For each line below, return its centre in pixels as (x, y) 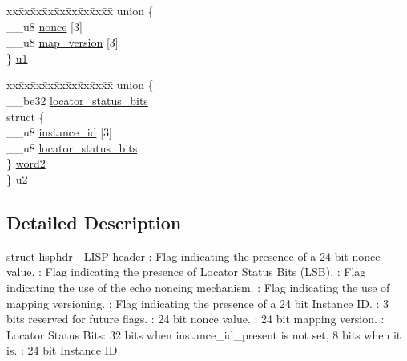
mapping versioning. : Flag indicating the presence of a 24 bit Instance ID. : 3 (198, 303)
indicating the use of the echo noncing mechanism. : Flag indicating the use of (198, 287)
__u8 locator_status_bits (72, 147)
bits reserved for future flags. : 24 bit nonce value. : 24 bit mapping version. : (195, 319)
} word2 (26, 163)
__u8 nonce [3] (44, 26)
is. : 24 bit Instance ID (62, 350)
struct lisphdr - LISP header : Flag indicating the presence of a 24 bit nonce (193, 256)
